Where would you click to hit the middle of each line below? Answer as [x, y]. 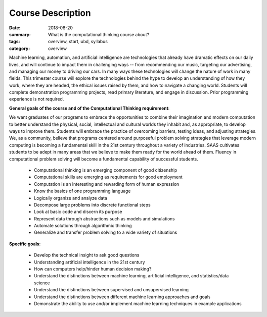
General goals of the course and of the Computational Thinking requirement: [89, 108]
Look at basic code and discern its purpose [78, 212]
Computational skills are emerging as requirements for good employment [108, 177]
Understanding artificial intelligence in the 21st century [89, 262]
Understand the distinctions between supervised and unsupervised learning [111, 290]
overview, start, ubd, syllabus [78, 42]
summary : [20, 34]
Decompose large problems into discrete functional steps [92, 205]
